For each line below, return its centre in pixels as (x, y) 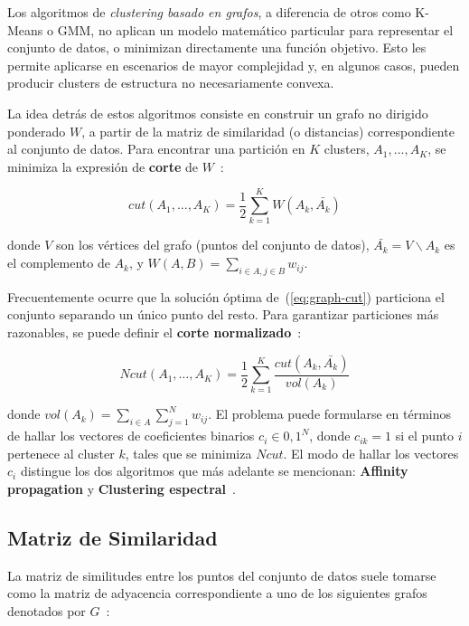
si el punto (424, 436)
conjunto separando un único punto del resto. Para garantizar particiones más (223, 314)
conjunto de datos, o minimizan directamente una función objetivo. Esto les (217, 47)
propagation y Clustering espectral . (122, 488)
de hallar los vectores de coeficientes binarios (131, 436)
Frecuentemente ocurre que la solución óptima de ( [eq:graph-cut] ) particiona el (226, 296)
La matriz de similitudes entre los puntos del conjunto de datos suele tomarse (222, 575)
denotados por (47, 610)
